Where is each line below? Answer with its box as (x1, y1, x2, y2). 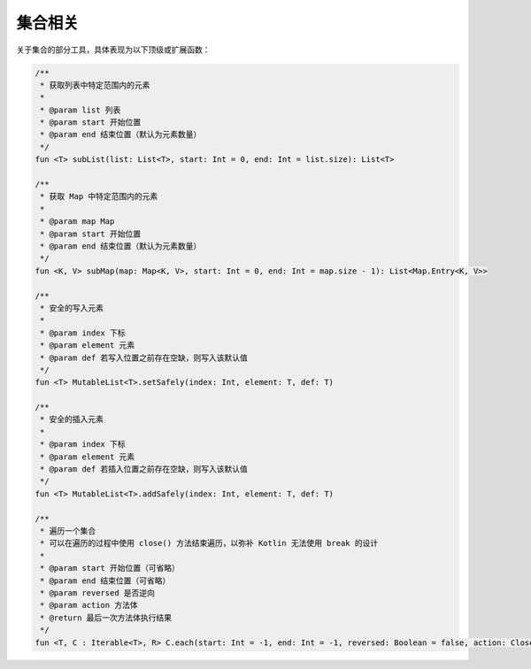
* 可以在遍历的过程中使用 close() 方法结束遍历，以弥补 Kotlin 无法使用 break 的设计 (40, 538, 379, 549)
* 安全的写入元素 (40, 303, 104, 313)
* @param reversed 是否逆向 (40, 588, 155, 597)
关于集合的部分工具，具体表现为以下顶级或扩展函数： (16, 44, 211, 55)
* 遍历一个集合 (40, 526, 96, 535)
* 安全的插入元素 (40, 414, 104, 425)
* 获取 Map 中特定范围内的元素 (40, 191, 158, 202)
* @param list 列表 (40, 104, 121, 115)
